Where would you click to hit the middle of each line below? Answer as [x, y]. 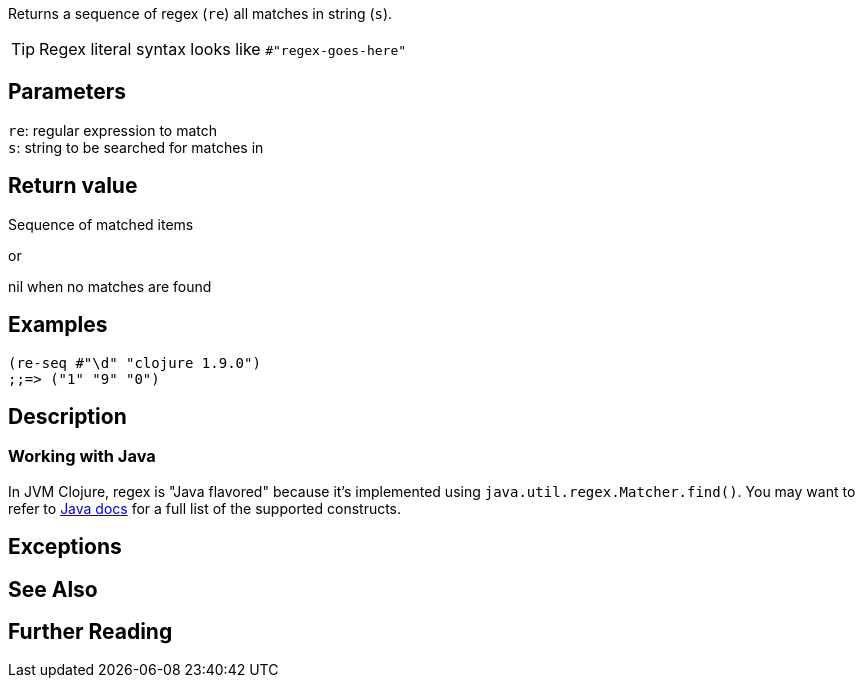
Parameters [67, 92]
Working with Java [82, 456]
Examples [58, 325]
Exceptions [65, 547]
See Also [53, 589]
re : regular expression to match [113, 130]
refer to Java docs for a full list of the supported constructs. [205, 508]
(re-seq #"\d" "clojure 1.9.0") [134, 362]
